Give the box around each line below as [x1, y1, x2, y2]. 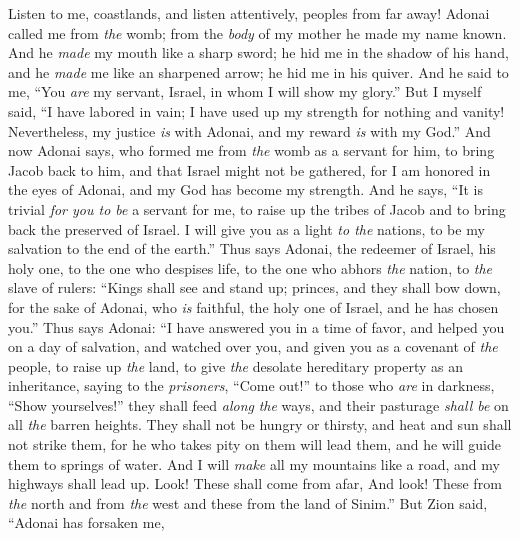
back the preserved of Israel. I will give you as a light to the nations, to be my [8, 218, 485, 239]
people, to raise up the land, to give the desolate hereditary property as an [8, 355, 463, 376]
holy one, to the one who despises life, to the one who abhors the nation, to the [8, 257, 493, 278]
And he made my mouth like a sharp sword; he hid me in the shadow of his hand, [8, 42, 509, 63]
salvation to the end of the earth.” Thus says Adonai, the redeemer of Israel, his [8, 238, 496, 259]
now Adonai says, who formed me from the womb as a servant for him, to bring [8, 140, 495, 161]
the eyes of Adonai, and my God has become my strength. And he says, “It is [8, 179, 483, 200]
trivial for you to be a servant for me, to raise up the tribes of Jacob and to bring [8, 198, 506, 219]
